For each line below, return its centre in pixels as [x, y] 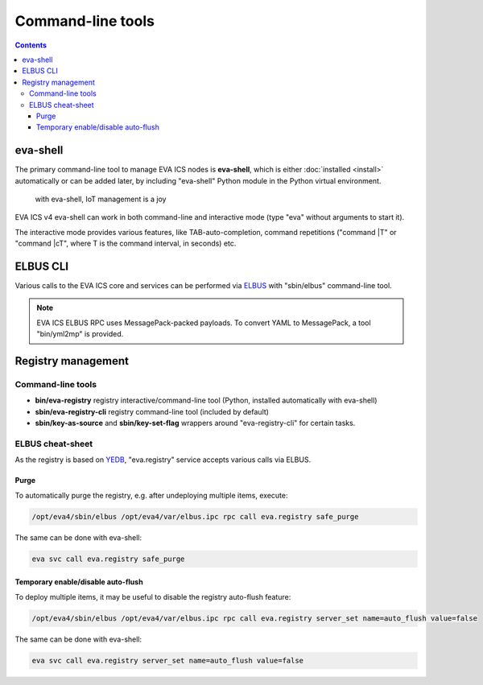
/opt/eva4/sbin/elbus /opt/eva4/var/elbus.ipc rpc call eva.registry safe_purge [195, 516]
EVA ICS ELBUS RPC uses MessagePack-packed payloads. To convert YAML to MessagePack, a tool [204, 323]
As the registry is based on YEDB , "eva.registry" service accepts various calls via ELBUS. [163, 460]
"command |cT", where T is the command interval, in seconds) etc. [126, 243]
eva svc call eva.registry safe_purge [108, 559]
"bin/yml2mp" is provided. [80, 334]
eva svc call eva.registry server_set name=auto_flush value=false [168, 660]
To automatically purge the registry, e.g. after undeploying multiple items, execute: [151, 495]
